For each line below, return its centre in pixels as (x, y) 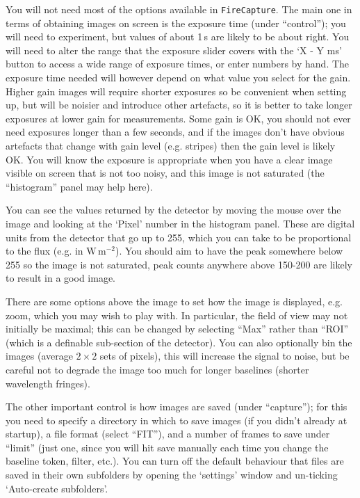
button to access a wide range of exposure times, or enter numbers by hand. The (178, 64)
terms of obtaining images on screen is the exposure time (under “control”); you (176, 23)
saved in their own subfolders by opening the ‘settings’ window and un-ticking (172, 475)
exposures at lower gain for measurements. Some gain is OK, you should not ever (178, 118)
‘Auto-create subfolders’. (57, 488)
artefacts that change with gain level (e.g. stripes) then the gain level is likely (171, 145)
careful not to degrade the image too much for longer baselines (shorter (157, 369)
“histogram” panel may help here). (79, 186)
